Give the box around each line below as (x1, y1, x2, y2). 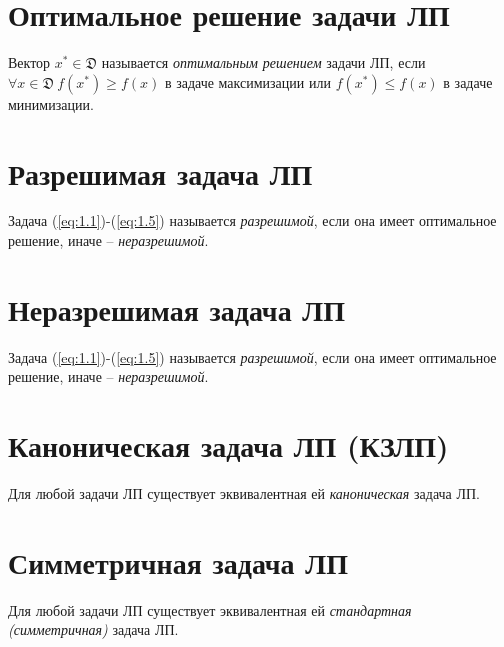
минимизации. (8, 93, 94, 114)
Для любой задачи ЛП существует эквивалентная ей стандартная (8, 599, 412, 620)
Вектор (8, 52, 51, 73)
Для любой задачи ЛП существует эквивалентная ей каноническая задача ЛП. (8, 483, 480, 504)
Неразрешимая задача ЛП (8, 288, 346, 329)
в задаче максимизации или (164, 71, 331, 92)
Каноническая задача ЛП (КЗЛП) (8, 425, 449, 466)
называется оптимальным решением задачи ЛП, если (101, 52, 426, 73)
